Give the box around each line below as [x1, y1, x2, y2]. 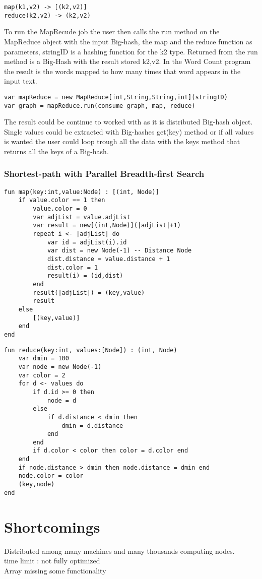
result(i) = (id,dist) [47, 272, 123, 280]
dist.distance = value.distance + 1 [47, 255, 170, 263]
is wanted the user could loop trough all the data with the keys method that [4, 136, 240, 147]
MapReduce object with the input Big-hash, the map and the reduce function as [4, 36, 252, 46]
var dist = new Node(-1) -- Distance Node [47, 247, 192, 254]
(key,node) [18, 481, 55, 488]
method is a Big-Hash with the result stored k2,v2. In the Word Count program [4, 56, 251, 67]
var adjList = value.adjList [33, 213, 130, 221]
